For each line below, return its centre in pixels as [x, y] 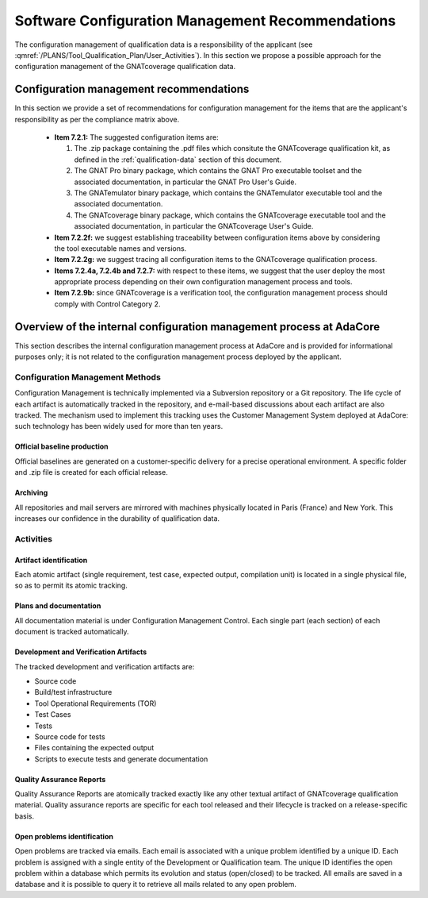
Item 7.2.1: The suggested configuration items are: [136, 137]
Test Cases [53, 715]
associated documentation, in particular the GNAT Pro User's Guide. [185, 182]
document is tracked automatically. [72, 632]
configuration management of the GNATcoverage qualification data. [125, 67]
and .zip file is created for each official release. [91, 472]
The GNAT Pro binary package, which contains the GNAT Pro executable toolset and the [218, 171]
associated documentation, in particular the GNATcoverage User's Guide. [194, 226]
